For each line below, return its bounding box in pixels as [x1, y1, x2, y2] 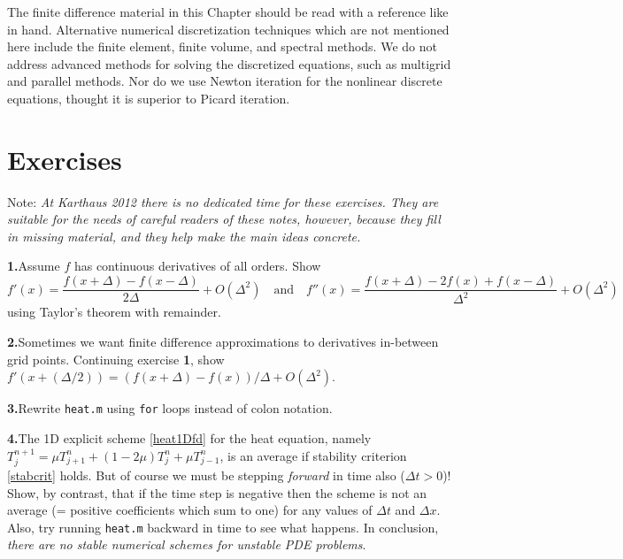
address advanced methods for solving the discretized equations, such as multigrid [7, 54, 451, 73]
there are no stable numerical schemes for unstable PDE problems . [7, 535, 366, 554]
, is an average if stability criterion [219, 446, 407, 464]
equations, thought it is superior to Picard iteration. [7, 88, 290, 107]
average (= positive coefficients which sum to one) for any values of [7, 501, 373, 519]
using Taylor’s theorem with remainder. [7, 302, 221, 321]
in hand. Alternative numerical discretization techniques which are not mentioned [7, 19, 450, 38]
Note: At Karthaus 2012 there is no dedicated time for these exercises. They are [7, 192, 439, 211]
